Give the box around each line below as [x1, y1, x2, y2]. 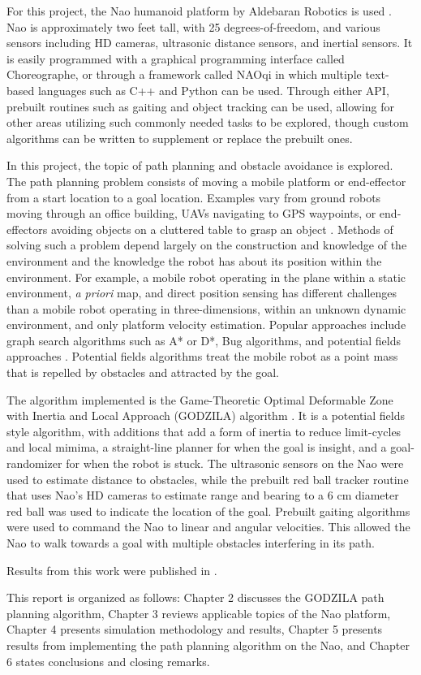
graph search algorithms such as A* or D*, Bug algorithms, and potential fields [6, 331, 401, 348]
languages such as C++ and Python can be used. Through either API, [37, 81, 389, 98]
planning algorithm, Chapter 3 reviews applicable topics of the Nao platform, [6, 604, 391, 621]
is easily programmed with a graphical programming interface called [6, 50, 345, 67]
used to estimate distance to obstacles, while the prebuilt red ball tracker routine [6, 470, 409, 487]
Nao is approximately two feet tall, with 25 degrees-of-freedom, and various [6, 18, 380, 35]
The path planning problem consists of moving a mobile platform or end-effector [6, 172, 406, 189]
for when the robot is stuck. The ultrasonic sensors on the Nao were [66, 455, 404, 472]
